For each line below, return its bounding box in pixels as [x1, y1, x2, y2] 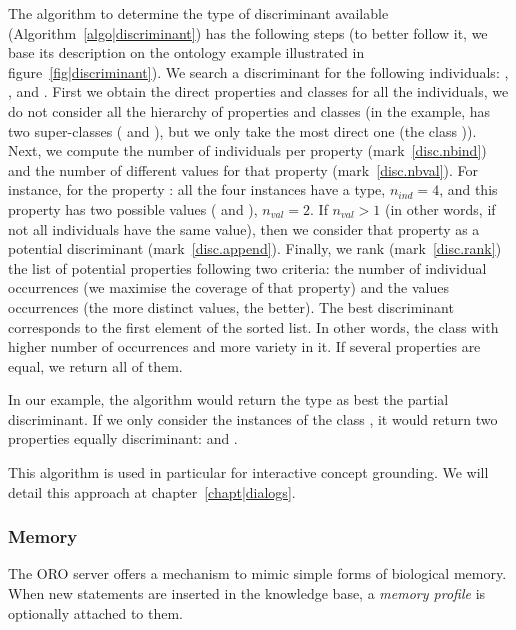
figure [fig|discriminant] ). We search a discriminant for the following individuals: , [8, 61, 509, 82]
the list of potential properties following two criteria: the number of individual [8, 257, 487, 278]
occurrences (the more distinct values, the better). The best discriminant [8, 296, 454, 317]
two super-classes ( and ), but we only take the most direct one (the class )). [8, 120, 477, 141]
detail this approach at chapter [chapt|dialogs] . [8, 481, 296, 502]
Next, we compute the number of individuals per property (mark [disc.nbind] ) [8, 140, 487, 161]
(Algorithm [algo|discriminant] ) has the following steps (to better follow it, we [8, 22, 488, 43]
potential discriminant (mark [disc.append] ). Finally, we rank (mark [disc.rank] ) [8, 238, 502, 259]
